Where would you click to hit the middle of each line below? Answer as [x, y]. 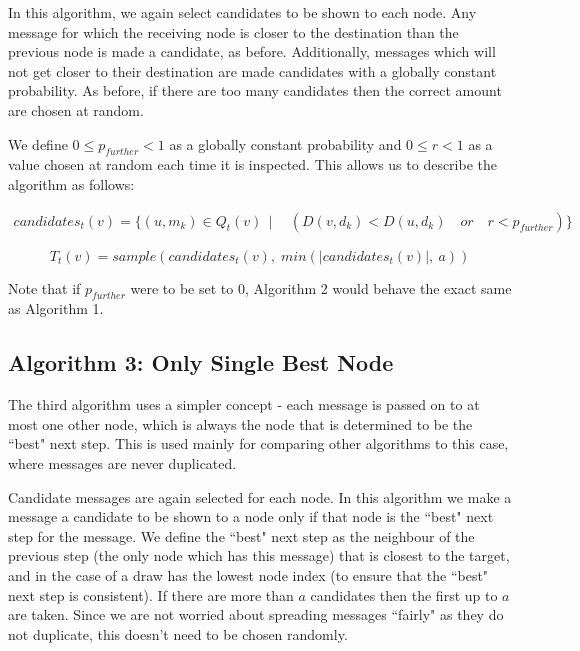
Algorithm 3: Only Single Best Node [201, 362]
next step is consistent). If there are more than [151, 594]
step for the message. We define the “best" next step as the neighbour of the [241, 535]
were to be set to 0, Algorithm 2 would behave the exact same [321, 287]
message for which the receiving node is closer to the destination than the [233, 31]
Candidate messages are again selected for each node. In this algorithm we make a [260, 496]
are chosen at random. [76, 109]
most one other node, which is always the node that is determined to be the [240, 423]
